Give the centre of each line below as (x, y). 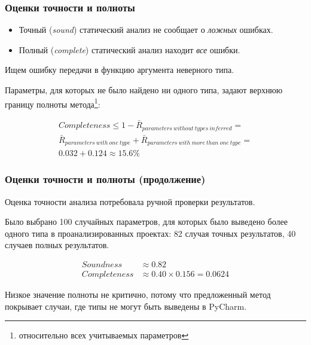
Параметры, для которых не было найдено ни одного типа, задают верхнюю (144, 90)
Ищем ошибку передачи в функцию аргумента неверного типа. (120, 70)
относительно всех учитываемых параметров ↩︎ (104, 335)
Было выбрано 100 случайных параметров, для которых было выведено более (146, 222)
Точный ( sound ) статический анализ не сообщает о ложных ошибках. (146, 30)
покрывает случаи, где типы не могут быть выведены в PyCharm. (126, 306)
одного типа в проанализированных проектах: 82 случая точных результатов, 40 (150, 233)
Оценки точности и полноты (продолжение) (105, 179)
